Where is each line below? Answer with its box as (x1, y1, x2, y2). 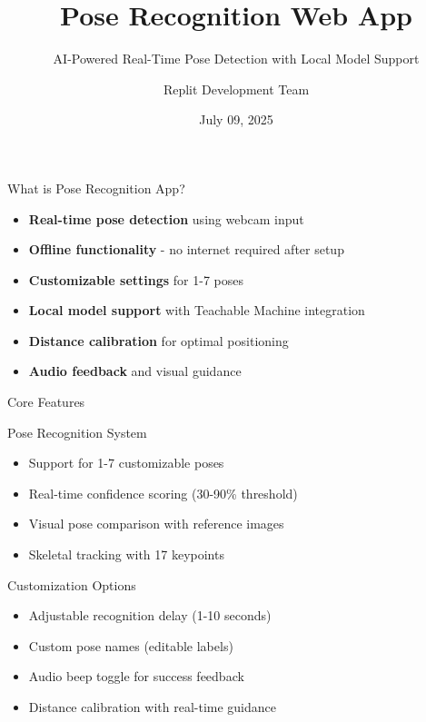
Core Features (7, 392, 85, 411)
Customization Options (7, 575, 136, 594)
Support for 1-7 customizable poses (28, 453, 224, 472)
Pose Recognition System (7, 422, 147, 441)
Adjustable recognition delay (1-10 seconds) (28, 606, 272, 625)
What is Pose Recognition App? (7, 178, 185, 197)
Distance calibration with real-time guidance (28, 697, 276, 716)
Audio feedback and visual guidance (28, 361, 242, 381)
